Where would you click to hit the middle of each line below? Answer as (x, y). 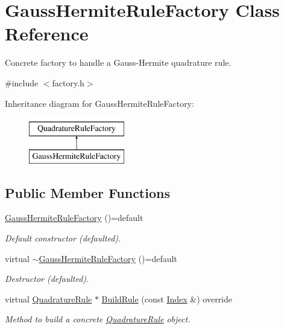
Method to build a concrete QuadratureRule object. (98, 319)
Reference (47, 34)
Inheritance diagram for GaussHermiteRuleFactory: (99, 103)
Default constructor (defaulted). (63, 238)
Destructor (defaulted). (47, 279)
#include (22, 82)
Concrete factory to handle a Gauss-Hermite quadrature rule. (118, 62)
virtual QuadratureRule (49, 299)
